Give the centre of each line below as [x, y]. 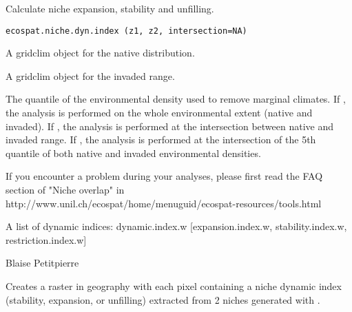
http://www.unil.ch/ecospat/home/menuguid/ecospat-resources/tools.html [164, 203]
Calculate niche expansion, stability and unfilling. [110, 8]
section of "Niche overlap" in [65, 189]
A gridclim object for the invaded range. [90, 75]
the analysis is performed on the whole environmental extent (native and [159, 113]
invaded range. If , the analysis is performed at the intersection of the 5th [161, 139]
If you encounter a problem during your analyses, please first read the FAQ [164, 176]
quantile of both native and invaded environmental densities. [133, 153]
